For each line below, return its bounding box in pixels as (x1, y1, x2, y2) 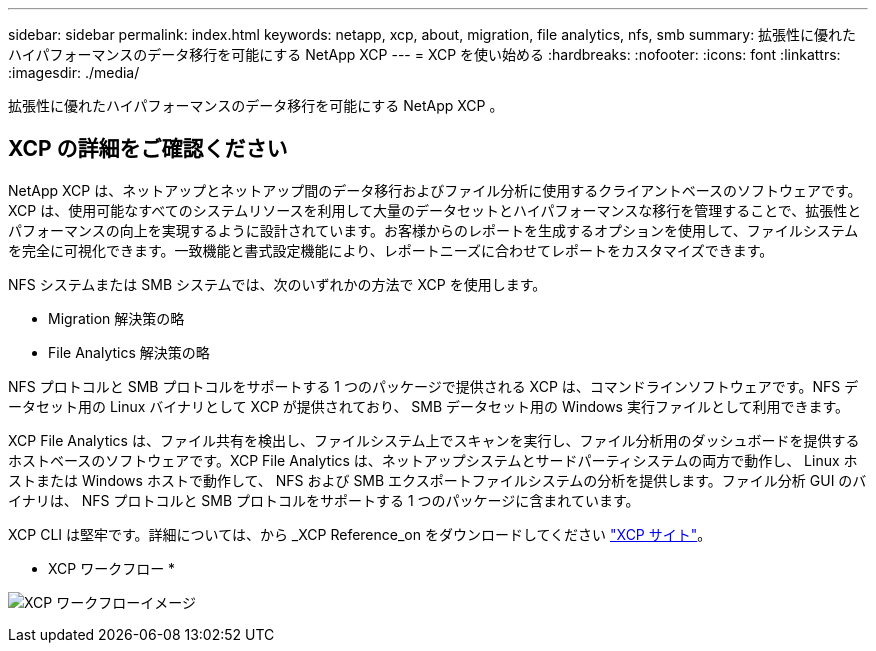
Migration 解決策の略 (48, 309, 185, 327)
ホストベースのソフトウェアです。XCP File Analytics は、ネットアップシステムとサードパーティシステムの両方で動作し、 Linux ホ (8, 451, 858, 469)
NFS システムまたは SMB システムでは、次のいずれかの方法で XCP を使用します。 (8, 275, 547, 293)
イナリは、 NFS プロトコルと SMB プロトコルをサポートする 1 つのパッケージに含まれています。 (8, 491, 640, 509)
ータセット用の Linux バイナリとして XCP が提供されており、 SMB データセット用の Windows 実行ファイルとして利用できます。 (8, 397, 850, 415)
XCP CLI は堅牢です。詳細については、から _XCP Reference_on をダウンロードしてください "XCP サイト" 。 (8, 525, 712, 543)
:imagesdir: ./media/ (8, 64, 140, 81)
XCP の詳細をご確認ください (8, 136, 288, 162)
